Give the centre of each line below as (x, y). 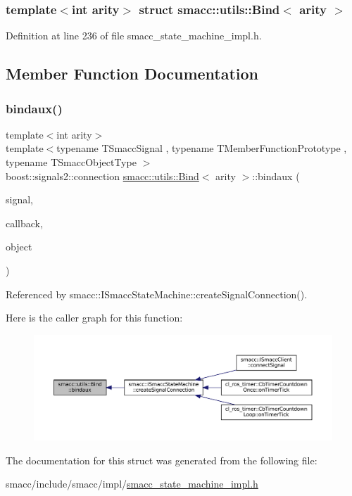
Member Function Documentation (132, 74)
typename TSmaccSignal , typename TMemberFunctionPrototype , (202, 148)
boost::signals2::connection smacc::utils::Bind (102, 176)
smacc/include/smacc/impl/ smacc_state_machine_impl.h (132, 484)
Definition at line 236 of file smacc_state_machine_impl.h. (134, 36)
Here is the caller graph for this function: (94, 318)
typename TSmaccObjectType (71, 162)
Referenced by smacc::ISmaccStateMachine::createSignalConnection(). (157, 294)
